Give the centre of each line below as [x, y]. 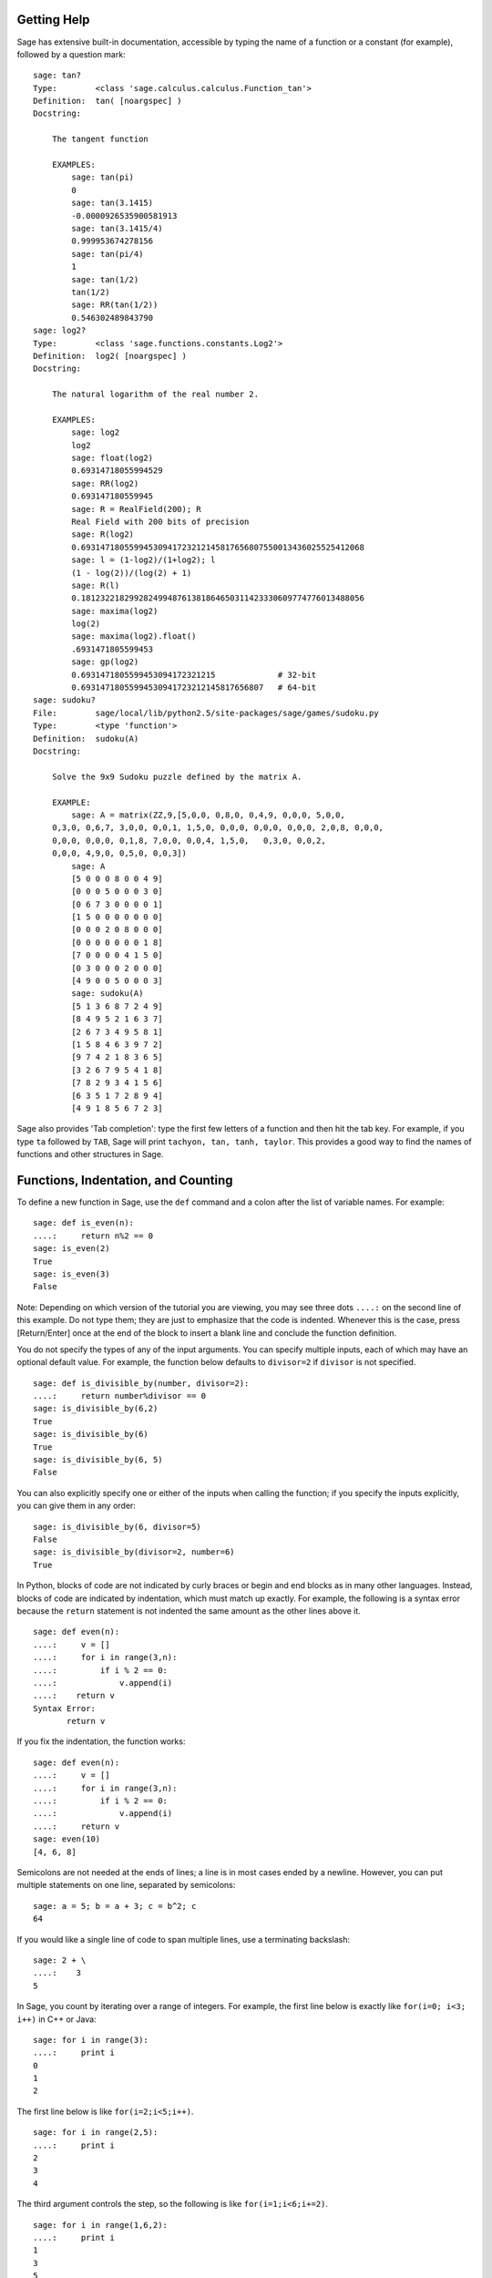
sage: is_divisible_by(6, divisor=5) [118, 1527]
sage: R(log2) [103, 534]
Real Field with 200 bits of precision [160, 521]
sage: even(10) [67, 1839]
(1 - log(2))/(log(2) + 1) [132, 573]
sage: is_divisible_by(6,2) [96, 1409]
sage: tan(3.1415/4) [117, 228]
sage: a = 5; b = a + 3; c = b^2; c [115, 1906]
